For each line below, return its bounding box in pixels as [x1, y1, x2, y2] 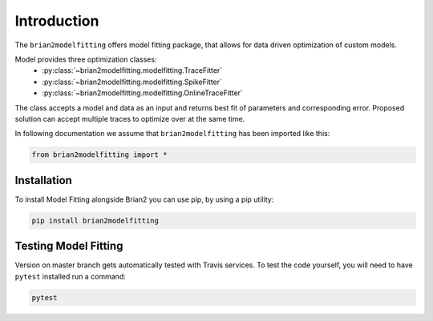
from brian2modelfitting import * [31, 150, 168, 159]
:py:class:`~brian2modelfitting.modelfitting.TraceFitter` [42, 66, 223, 75]
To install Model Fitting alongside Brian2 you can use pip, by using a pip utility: [14, 195, 274, 204]
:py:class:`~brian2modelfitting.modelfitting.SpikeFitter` [42, 77, 222, 86]
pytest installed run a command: [14, 271, 126, 281]
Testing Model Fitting [14, 239, 123, 253]
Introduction [14, 12, 99, 30]
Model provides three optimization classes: [14, 54, 157, 64]
